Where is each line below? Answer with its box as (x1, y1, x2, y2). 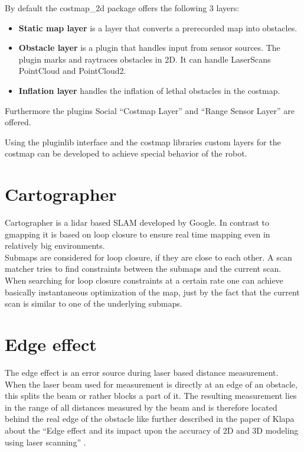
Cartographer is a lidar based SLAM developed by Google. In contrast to (5, 216, 269, 229)
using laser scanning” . (5, 435, 86, 448)
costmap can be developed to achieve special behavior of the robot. (5, 147, 247, 160)
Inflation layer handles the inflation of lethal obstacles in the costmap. (18, 84, 280, 96)
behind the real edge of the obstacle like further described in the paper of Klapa (5, 412, 295, 425)
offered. (5, 116, 31, 128)
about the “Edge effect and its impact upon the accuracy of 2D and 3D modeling (5, 424, 299, 436)
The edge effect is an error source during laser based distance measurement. (5, 366, 279, 378)
